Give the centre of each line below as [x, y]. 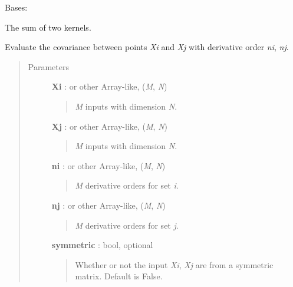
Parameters [48, 66]
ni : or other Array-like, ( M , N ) [108, 165]
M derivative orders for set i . [127, 185]
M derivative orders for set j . [127, 225]
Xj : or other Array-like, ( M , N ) [109, 126]
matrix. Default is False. [119, 276]
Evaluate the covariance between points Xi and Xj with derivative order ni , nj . [147, 47]
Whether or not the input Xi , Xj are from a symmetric [174, 264]
